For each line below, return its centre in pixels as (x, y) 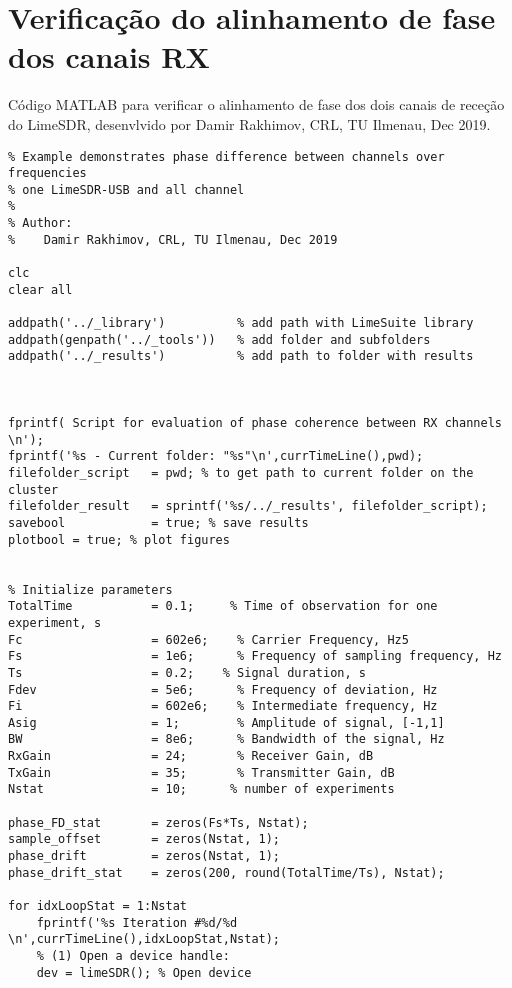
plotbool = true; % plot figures (119, 539)
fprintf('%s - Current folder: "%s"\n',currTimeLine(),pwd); (216, 456)
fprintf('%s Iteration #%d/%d (137, 922)
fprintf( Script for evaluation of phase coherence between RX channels (255, 423)
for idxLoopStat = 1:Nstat (97, 906)
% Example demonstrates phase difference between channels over (226, 156)
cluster (33, 489)
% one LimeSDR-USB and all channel (126, 189)
